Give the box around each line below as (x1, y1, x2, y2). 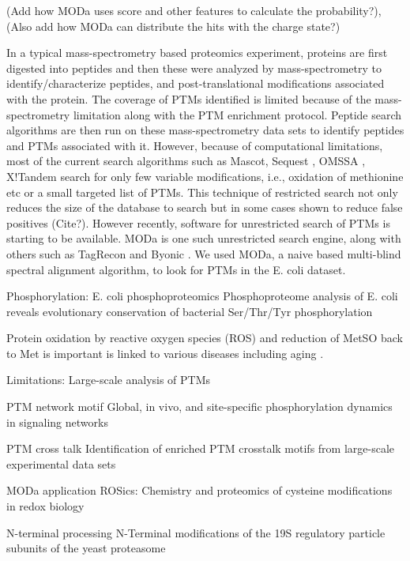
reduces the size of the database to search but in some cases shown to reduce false (6, 199, 403, 216)
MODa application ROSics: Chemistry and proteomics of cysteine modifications (6, 482, 393, 499)
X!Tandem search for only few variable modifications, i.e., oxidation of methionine (6, 168, 404, 184)
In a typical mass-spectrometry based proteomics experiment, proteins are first (6, 44, 388, 61)
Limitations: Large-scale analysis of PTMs (6, 371, 211, 388)
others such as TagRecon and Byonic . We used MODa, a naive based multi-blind (6, 245, 401, 262)
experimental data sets (6, 455, 116, 472)
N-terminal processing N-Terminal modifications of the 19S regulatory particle (6, 524, 386, 540)
